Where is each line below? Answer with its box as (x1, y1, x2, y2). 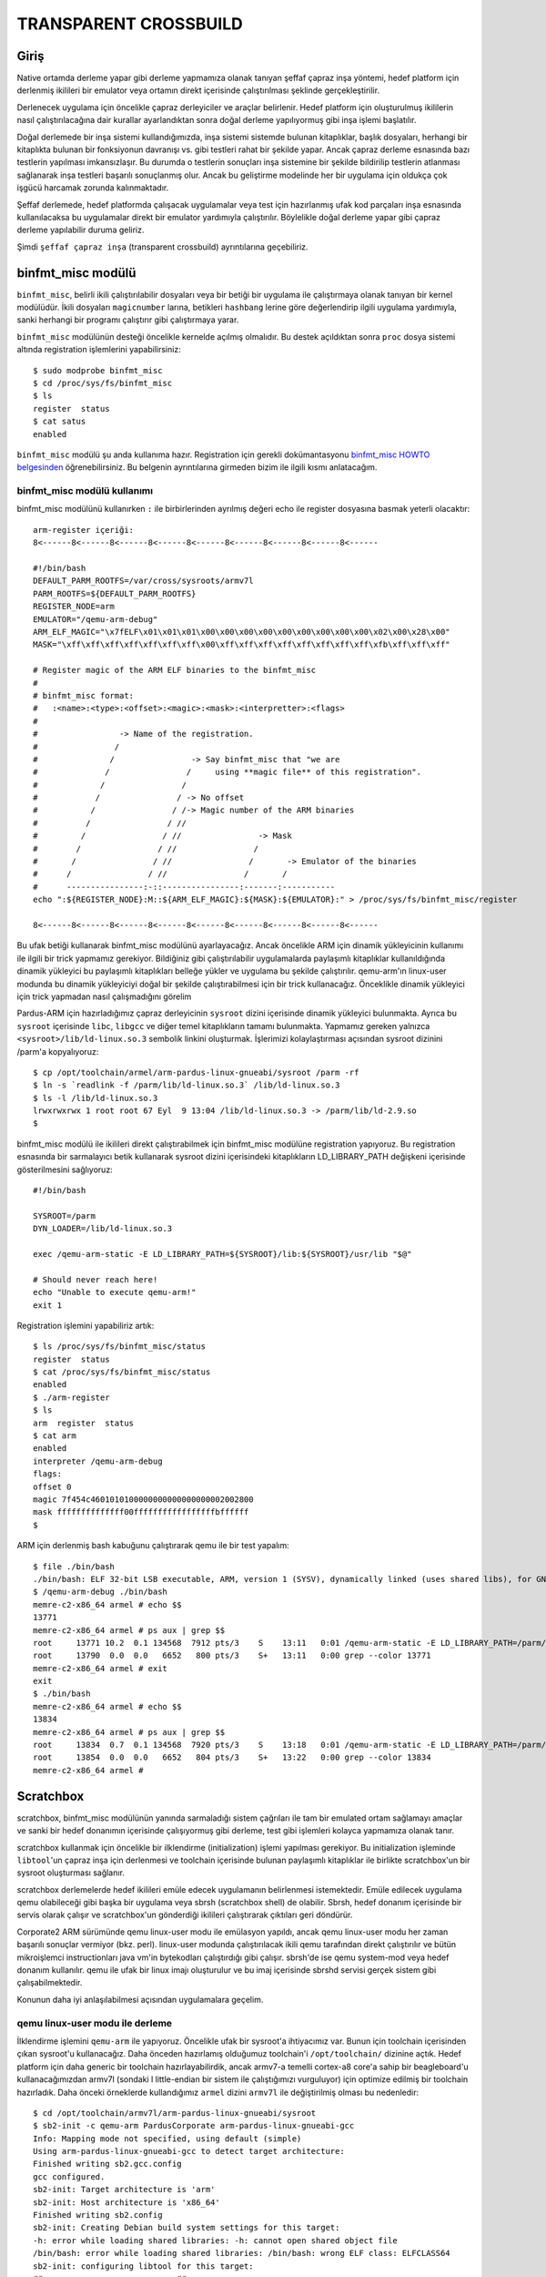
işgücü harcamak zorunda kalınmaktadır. (16, 182, 169, 193)
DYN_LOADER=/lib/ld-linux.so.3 (33, 1223, 173, 1234)
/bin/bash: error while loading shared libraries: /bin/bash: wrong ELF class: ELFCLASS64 (33, 2248, 450, 2259)
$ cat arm (33, 1431, 76, 1441)
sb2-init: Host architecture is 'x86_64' (33, 2197, 220, 2208)
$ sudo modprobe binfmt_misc (33, 365, 163, 375)
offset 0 (33, 1481, 72, 1492)
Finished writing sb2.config (33, 2210, 163, 2221)
